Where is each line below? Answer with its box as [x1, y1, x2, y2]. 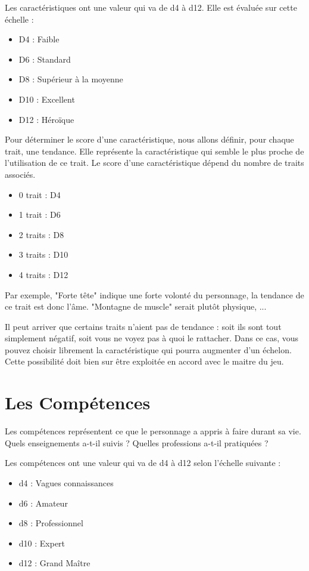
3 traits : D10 [18, 248, 68, 261]
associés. [5, 168, 36, 180]
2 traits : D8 [18, 228, 64, 240]
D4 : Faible [18, 33, 60, 45]
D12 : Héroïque [18, 113, 74, 125]
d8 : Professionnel [18, 517, 83, 529]
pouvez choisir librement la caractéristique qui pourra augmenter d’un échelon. [5, 343, 292, 356]
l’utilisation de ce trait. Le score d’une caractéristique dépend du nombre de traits [5, 156, 304, 169]
